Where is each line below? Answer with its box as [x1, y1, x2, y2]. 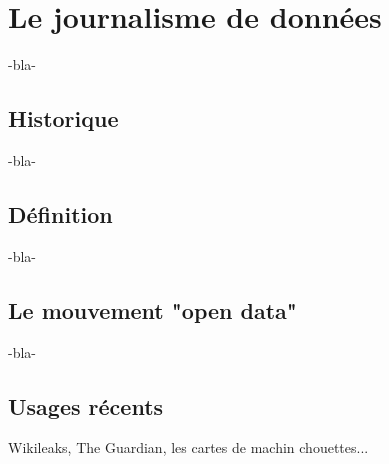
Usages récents [8, 390, 164, 421]
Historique [8, 103, 119, 134]
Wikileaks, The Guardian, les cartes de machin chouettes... [8, 437, 369, 458]
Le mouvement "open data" [8, 294, 297, 325]
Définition [8, 198, 113, 229]
